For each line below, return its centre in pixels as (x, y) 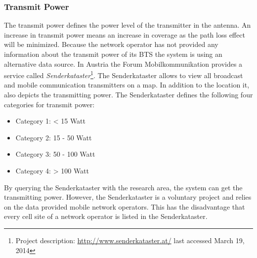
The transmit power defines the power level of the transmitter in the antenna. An (128, 25)
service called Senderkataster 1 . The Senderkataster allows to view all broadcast (124, 74)
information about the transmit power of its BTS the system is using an (113, 54)
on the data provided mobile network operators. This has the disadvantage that (125, 206)
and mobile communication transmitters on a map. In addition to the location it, (127, 85)
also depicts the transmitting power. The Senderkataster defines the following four (128, 95)
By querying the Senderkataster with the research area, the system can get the (123, 187)
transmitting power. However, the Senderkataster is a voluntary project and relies (128, 197)
